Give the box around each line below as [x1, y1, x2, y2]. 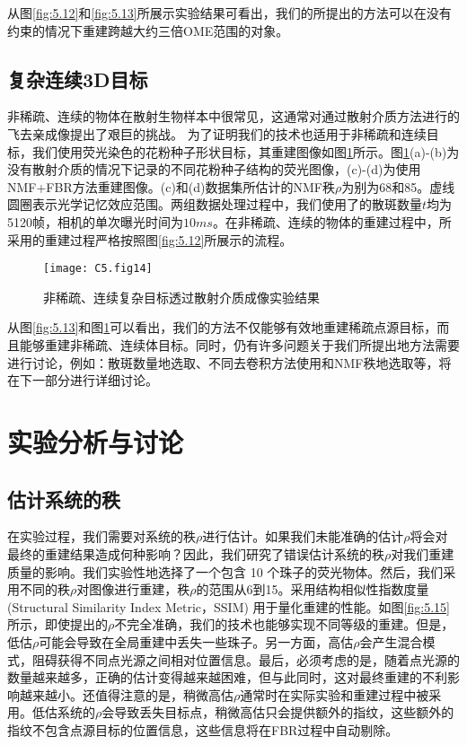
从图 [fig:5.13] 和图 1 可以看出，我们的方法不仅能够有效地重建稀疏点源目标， [7, 318, 437, 337]
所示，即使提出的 [7, 615, 108, 634]
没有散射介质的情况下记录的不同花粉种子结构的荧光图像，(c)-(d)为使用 [7, 160, 421, 179]
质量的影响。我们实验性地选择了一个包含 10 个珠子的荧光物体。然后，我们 [7, 562, 444, 581]
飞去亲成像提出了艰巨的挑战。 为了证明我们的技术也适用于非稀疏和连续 [7, 124, 427, 143]
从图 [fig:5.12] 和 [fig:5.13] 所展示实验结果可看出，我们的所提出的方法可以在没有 [7, 4, 452, 22]
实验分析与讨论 [7, 423, 184, 460]
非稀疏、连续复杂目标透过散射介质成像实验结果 [43, 287, 320, 306]
